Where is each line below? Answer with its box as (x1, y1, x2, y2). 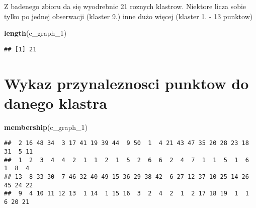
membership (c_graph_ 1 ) (4, 121, 88, 132)
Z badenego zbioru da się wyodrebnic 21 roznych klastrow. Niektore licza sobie (4, 1, 246, 11)
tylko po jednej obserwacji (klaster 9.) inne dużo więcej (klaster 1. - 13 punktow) (4, 11, 253, 21)
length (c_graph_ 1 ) (4, 28, 67, 38)
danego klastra (4, 92, 107, 113)
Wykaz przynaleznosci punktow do (4, 73, 249, 93)
